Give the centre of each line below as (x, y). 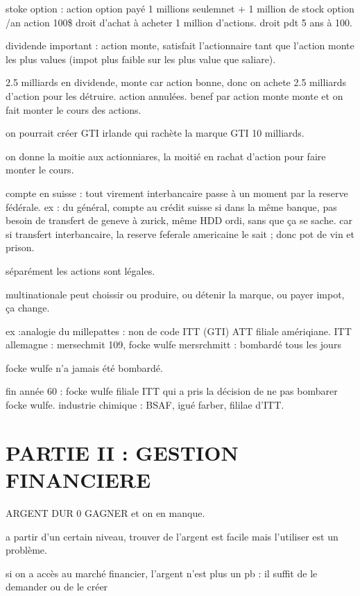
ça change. (28, 308)
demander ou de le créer (57, 587)
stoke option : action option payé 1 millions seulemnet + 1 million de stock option (180, 8)
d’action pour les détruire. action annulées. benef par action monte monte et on (174, 95)
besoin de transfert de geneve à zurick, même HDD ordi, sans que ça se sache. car (179, 220)
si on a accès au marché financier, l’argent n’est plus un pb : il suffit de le (162, 573)
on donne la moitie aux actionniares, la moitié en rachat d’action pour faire (166, 156)
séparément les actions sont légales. (80, 270)
